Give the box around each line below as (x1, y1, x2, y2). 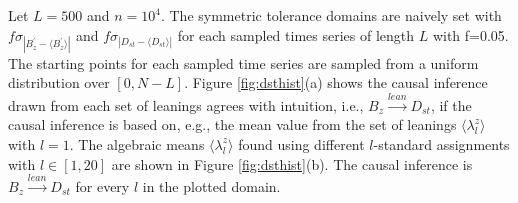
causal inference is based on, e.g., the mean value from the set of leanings (8, 114, 457, 135)
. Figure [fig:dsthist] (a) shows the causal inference (184, 72, 488, 93)
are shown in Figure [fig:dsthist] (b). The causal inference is (111, 153, 473, 174)
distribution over (8, 72, 110, 93)
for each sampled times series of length (177, 24, 415, 45)
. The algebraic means (69, 133, 205, 154)
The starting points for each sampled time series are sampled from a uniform (8, 52, 479, 73)
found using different (238, 133, 365, 154)
